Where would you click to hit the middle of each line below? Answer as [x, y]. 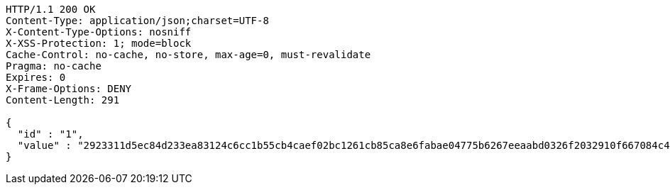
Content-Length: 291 [63, 100]
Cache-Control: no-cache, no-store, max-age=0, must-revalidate [188, 55]
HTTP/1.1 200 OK [51, 9]
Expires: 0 [36, 77]
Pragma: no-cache [54, 66]
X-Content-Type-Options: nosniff [99, 32]
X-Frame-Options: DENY [69, 89]
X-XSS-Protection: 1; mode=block [99, 43]
